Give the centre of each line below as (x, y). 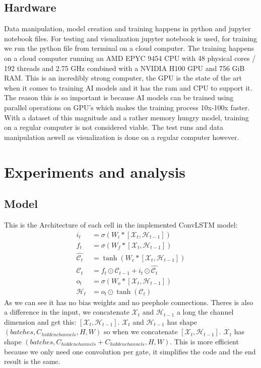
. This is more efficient (204, 341)
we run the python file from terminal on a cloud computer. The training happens (129, 48)
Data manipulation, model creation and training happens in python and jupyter (127, 28)
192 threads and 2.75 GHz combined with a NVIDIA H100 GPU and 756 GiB (124, 68)
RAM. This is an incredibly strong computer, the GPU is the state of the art (123, 78)
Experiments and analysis (95, 171)
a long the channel (205, 312)
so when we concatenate (141, 332)
